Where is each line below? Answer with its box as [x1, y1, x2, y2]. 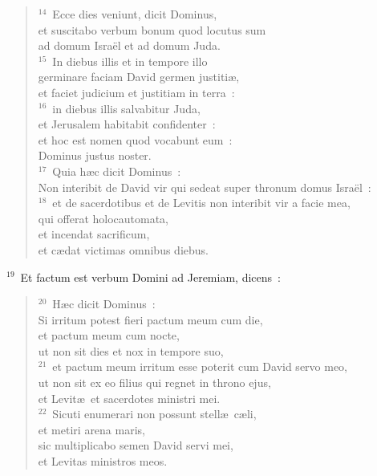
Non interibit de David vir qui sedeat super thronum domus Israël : [38, 178, 371, 195]
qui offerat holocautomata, [38, 210, 169, 226]
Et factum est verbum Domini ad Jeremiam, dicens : [20, 268, 281, 285]
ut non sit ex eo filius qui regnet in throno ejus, [38, 374, 271, 391]
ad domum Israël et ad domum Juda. [38, 37, 221, 54]
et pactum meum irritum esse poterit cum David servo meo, [52, 358, 348, 375]
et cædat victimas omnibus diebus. [38, 241, 209, 258]
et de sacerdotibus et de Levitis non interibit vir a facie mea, [52, 194, 351, 211]
